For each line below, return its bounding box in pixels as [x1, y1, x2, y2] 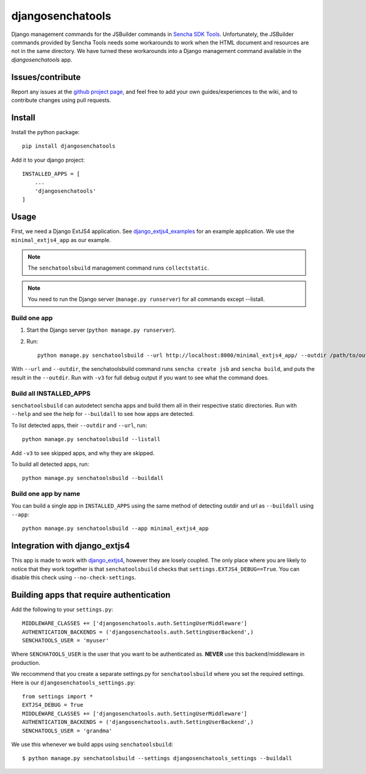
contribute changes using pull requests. [11, 96, 111, 104]
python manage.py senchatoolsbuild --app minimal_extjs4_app [22, 525, 209, 532]
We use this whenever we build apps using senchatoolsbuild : [11, 740, 174, 748]
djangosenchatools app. [11, 56, 73, 63]
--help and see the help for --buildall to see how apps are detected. [11, 410, 195, 418]
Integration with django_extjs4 [11, 540, 131, 551]
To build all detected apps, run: [11, 460, 90, 468]
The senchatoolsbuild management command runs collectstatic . [27, 264, 209, 271]
